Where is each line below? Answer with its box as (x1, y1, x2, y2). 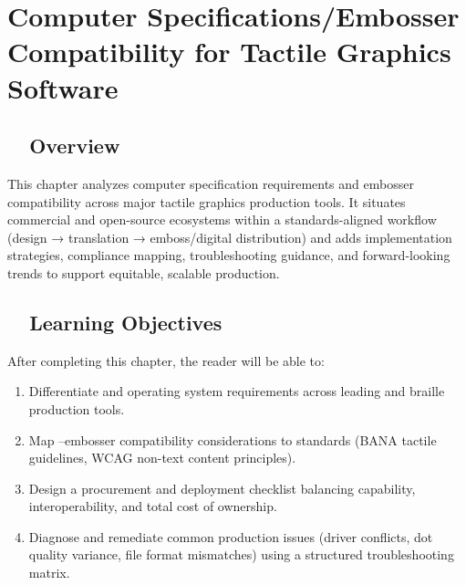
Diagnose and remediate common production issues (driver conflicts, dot (28, 527, 433, 546)
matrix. (28, 563, 70, 582)
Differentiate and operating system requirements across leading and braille (28, 381, 445, 401)
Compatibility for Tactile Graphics (7, 33, 451, 70)
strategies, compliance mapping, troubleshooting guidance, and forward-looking (7, 245, 450, 265)
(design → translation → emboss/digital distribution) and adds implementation (7, 227, 452, 246)
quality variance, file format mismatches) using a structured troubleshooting (28, 545, 454, 564)
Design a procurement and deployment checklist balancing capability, (28, 478, 416, 497)
